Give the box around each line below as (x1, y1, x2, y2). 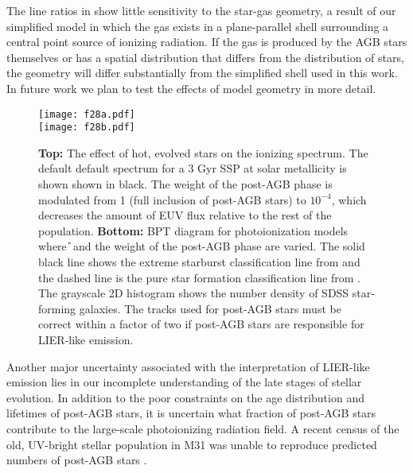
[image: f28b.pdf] (38, 122, 135, 134)
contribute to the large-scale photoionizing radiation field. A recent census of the (6, 420, 399, 436)
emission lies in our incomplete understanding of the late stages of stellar (6, 374, 362, 390)
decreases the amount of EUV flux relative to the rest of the (38, 207, 332, 223)
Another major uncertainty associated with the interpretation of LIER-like (6, 358, 370, 374)
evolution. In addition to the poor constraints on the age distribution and (6, 389, 364, 405)
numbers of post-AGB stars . (6, 452, 147, 468)
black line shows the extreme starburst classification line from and (38, 254, 360, 270)
